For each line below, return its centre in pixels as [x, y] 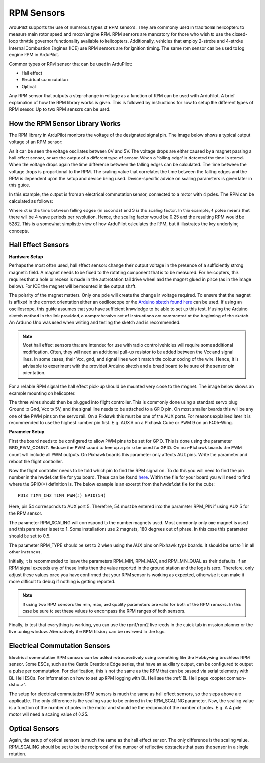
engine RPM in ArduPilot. [34, 55]
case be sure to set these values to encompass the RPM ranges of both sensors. [104, 611]
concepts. [19, 231]
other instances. [26, 552]
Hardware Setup [26, 256]
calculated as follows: [31, 201]
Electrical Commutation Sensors [60, 645]
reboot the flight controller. [36, 461]
